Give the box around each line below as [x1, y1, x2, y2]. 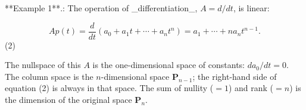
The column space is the [5, 70, 93, 82]
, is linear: [233, 2, 270, 14]
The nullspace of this [5, 59, 81, 71]
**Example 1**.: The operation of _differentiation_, [5, 2, 198, 14]
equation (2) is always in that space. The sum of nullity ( [5, 82, 214, 94]
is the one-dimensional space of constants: [92, 59, 245, 71]
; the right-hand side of [192, 70, 277, 82]
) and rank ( [228, 82, 274, 94]
